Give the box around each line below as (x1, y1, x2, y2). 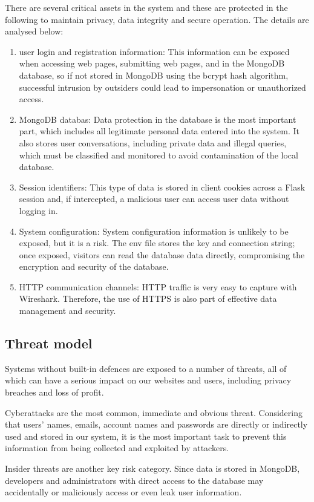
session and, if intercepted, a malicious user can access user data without (19, 192, 289, 205)
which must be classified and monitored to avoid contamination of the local (19, 148, 298, 161)
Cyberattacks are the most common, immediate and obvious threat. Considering (5, 406, 303, 419)
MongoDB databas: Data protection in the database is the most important (19, 112, 296, 125)
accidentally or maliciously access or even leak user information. (5, 486, 242, 498)
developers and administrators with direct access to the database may (5, 474, 264, 486)
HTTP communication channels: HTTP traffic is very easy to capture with (19, 280, 297, 293)
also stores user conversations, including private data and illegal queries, (19, 136, 287, 149)
